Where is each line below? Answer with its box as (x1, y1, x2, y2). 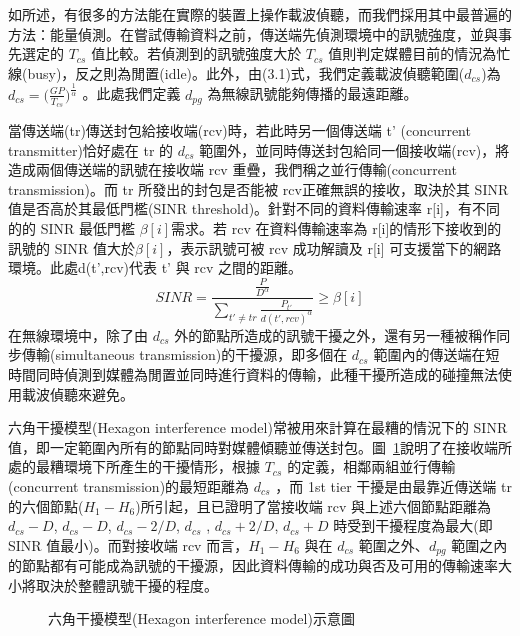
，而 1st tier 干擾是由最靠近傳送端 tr (275, 475, 512, 496)
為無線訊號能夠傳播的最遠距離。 (207, 83, 418, 104)
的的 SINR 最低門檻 (8, 217, 135, 238)
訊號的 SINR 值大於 (8, 237, 135, 258)
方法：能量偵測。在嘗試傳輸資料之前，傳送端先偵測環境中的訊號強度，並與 (8, 23, 498, 44)
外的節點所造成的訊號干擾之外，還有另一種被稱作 (174, 324, 497, 345)
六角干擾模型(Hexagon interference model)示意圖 (48, 608, 355, 629)
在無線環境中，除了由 (8, 324, 148, 345)
